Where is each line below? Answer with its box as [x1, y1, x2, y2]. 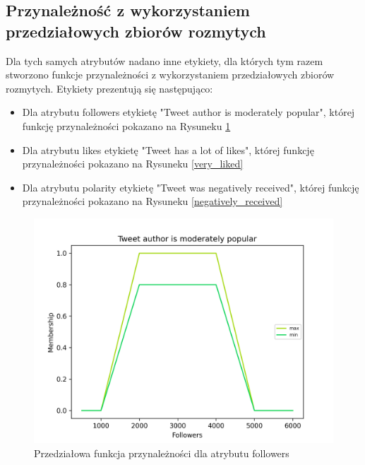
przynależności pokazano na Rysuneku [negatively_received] [22, 194, 283, 208]
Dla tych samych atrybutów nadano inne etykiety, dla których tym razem [6, 53, 323, 68]
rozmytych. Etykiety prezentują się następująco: [6, 81, 213, 95]
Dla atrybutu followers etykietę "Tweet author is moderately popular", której [22, 105, 355, 119]
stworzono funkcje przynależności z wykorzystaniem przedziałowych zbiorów [6, 67, 335, 82]
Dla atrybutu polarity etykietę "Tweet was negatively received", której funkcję [22, 179, 359, 194]
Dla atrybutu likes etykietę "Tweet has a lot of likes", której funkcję [22, 142, 314, 157]
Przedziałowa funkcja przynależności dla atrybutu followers [34, 445, 289, 460]
